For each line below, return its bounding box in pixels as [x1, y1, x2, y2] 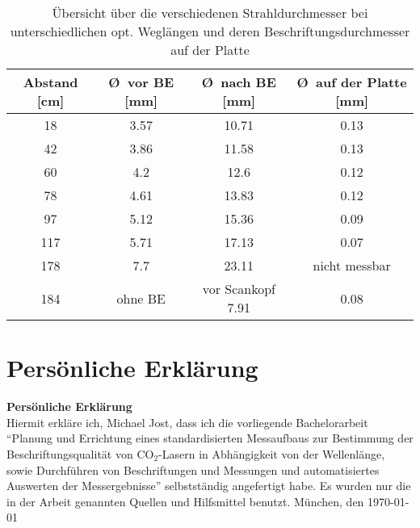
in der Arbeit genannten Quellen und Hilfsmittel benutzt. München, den [6, 492, 364, 509]
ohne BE [116, 288, 166, 308]
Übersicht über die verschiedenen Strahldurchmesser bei [52, 3, 368, 22]
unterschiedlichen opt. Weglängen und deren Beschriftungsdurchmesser [10, 22, 410, 40]
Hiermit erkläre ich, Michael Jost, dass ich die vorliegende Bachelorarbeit [6, 413, 368, 430]
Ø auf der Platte [296, 73, 407, 91]
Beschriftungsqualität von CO [6, 445, 154, 462]
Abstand [23, 73, 78, 91]
